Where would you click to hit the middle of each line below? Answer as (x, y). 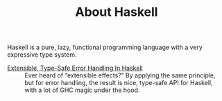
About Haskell (117, 12)
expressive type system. (42, 55)
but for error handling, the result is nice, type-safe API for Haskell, (119, 83)
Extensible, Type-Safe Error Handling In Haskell (75, 68)
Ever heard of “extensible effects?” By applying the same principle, (120, 75)
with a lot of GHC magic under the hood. (82, 90)
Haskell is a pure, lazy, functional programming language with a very (105, 47)
